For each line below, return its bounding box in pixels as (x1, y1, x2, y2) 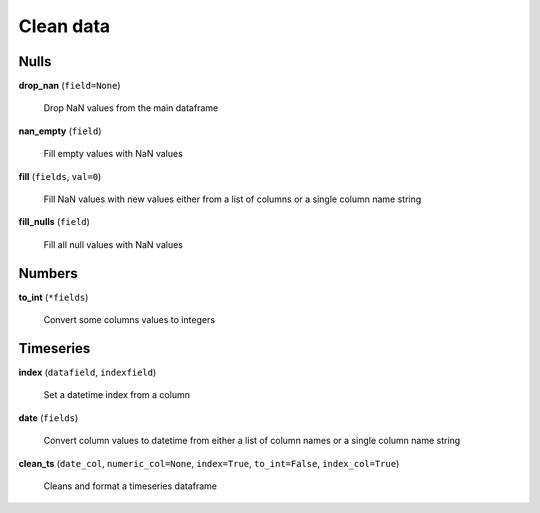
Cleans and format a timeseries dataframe (43, 480, 218, 492)
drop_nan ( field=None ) (18, 80, 121, 92)
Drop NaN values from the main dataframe (43, 102, 219, 114)
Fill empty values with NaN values (43, 148, 184, 160)
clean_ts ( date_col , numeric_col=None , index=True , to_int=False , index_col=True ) (18, 457, 400, 469)
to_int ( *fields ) (18, 291, 89, 303)
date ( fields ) (18, 411, 79, 424)
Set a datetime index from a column (43, 389, 190, 401)
